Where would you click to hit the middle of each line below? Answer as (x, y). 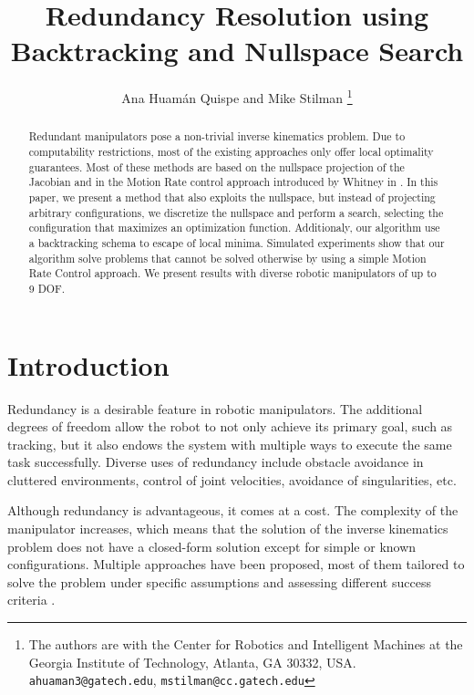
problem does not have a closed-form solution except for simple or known (212, 546)
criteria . (31, 600)
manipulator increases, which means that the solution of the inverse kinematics (228, 529)
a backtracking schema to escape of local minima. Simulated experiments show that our (237, 242)
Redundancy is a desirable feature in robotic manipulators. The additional (215, 408)
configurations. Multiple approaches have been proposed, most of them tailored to (236, 564)
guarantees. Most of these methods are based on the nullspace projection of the (216, 166)
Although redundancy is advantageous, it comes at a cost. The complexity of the (233, 510)
